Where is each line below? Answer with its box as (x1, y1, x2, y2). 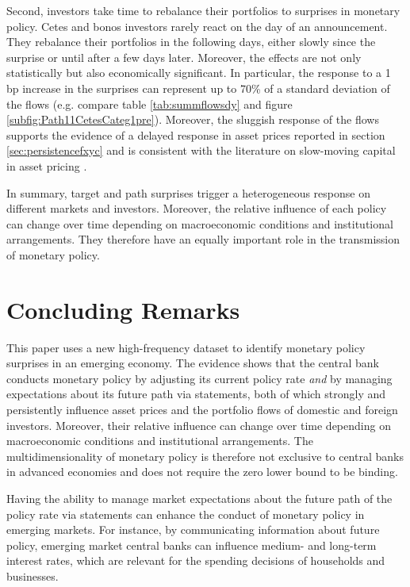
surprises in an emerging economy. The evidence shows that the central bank (6, 355, 379, 371)
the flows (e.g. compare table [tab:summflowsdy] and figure (6, 95, 293, 112)
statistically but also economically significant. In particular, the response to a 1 (6, 64, 391, 81)
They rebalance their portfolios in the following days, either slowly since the (6, 33, 376, 50)
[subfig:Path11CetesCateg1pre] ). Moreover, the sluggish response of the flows (6, 111, 379, 128)
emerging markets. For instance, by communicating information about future (6, 521, 380, 538)
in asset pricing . (6, 157, 87, 174)
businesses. (6, 567, 59, 584)
